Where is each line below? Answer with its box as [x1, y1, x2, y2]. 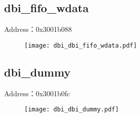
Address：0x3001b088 [4, 24, 72, 34]
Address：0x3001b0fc [4, 88, 71, 98]
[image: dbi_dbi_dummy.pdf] [24, 106, 119, 113]
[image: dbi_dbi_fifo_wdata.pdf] [24, 42, 137, 49]
